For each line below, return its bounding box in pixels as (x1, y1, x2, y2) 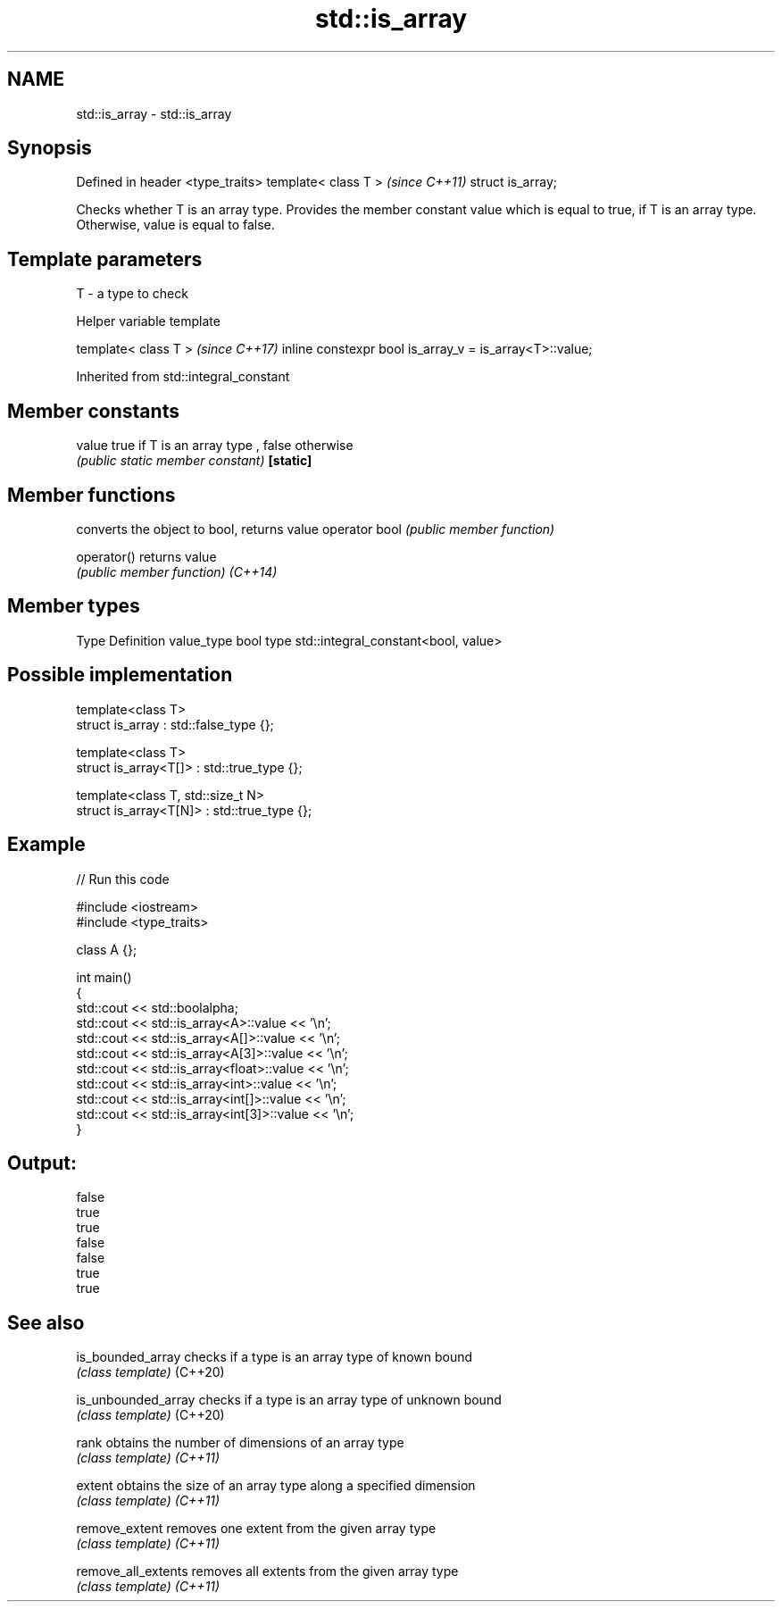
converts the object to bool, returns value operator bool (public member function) (76, 521, 555, 537)
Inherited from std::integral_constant (76, 369, 290, 385)
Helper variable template (76, 313, 220, 329)
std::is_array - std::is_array (76, 105, 232, 121)
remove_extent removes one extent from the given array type (76, 1521, 437, 1537)
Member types (7, 595, 140, 618)
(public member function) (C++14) (76, 563, 278, 579)
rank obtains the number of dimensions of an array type (76, 1435, 404, 1451)
